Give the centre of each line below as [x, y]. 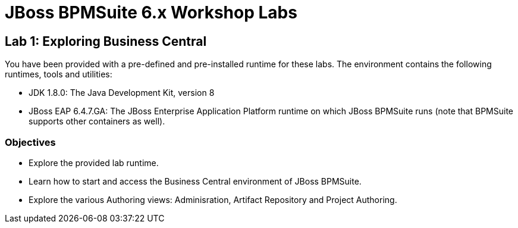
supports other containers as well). [97, 121]
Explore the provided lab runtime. [94, 163]
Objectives [30, 142]
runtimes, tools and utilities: [59, 74]
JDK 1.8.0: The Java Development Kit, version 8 [122, 93]
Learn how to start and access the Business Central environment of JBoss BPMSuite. [195, 181]
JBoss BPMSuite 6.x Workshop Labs [151, 13]
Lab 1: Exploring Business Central [106, 41]
